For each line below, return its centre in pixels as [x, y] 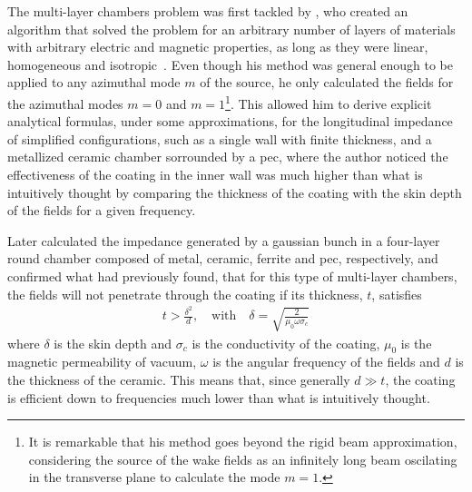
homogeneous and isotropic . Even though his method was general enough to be [230, 64]
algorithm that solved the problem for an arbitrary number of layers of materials [231, 29]
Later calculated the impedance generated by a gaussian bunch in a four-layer [224, 240]
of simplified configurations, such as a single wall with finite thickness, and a [220, 138]
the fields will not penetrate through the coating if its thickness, [185, 294]
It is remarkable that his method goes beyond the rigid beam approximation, [243, 442]
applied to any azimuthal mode [94, 82]
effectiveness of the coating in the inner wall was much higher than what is [215, 174]
